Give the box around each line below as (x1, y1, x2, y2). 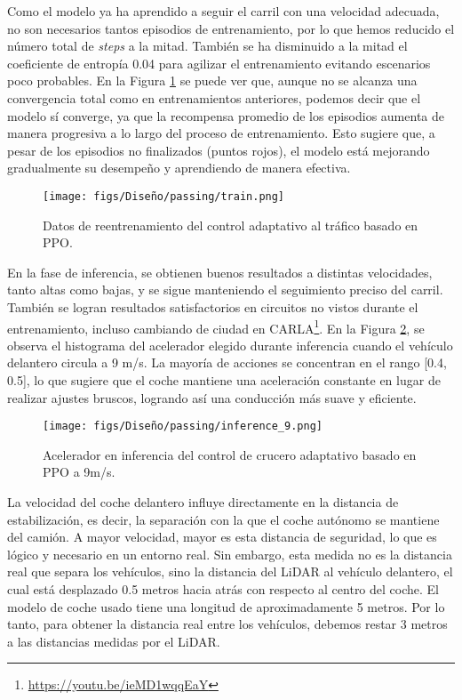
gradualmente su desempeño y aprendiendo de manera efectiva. (7, 158, 351, 177)
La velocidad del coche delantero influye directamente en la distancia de (7, 493, 399, 511)
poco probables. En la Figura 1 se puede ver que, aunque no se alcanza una (7, 71, 418, 90)
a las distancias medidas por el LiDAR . (7, 632, 220, 650)
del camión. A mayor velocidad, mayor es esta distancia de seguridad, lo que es (7, 527, 437, 546)
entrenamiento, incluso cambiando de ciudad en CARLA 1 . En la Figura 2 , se (7, 316, 425, 337)
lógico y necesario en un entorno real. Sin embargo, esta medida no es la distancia (7, 544, 452, 563)
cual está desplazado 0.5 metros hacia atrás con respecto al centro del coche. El (7, 580, 439, 598)
